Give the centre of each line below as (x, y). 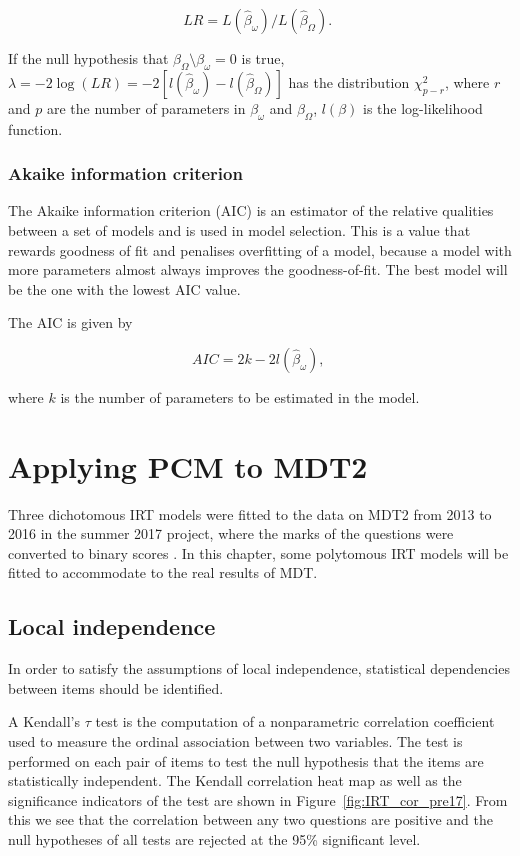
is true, (263, 58)
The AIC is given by (70, 322)
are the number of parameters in (146, 107)
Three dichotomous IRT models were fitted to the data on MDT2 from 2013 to (250, 513)
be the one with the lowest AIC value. (124, 288)
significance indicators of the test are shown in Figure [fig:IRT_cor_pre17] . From (258, 799)
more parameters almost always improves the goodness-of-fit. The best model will (258, 269)
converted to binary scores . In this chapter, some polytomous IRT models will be (258, 552)
